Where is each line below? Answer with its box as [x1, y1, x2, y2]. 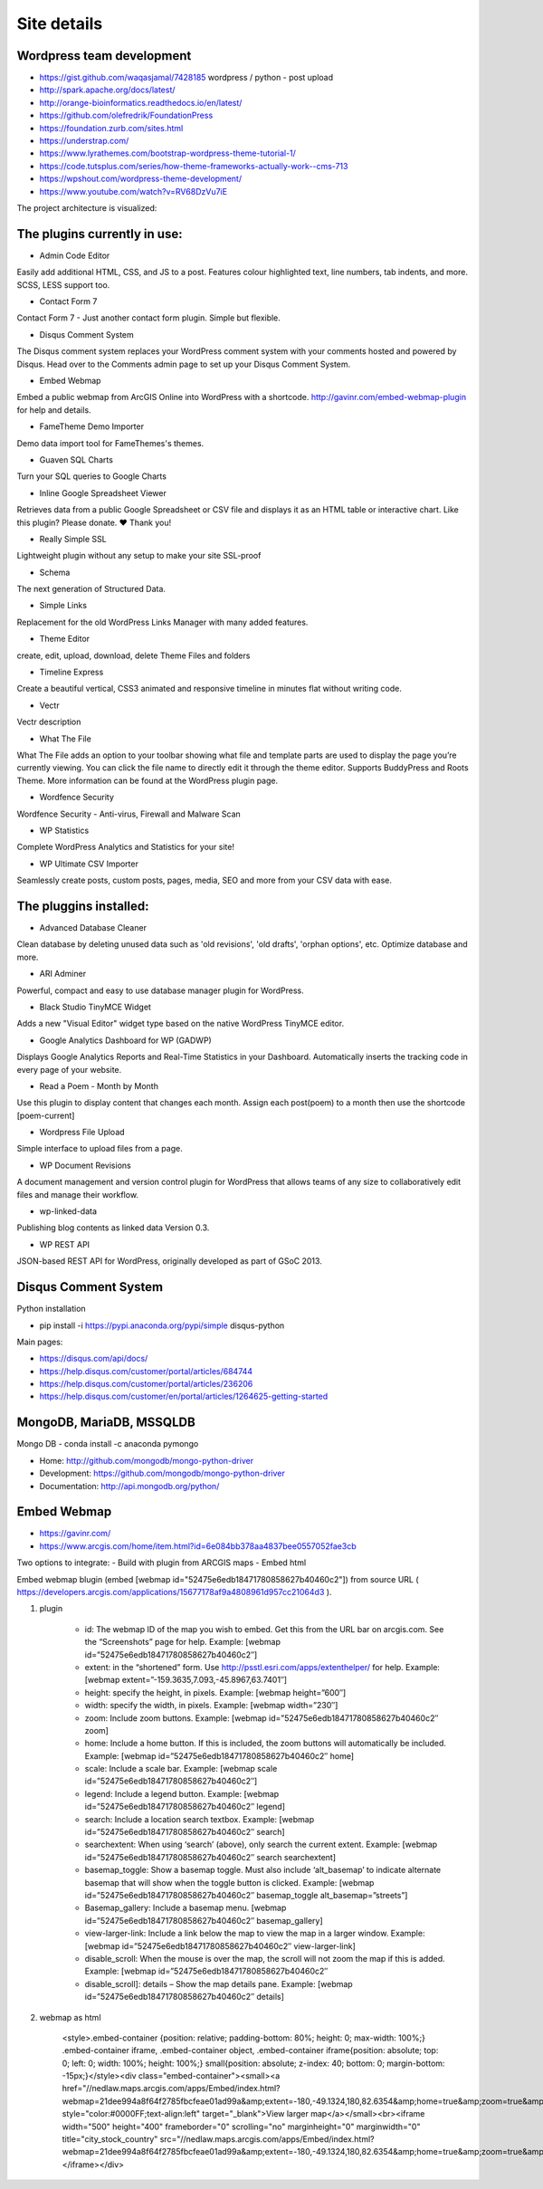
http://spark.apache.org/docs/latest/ [39, 84, 176, 95]
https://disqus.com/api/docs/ [39, 1353, 148, 1364]
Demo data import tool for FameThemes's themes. [16, 437, 205, 448]
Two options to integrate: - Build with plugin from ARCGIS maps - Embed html [16, 1557, 307, 1568]
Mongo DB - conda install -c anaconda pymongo [16, 1439, 199, 1449]
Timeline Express [39, 666, 104, 678]
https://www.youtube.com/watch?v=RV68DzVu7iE [39, 186, 228, 196]
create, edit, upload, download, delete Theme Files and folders [16, 650, 251, 661]
